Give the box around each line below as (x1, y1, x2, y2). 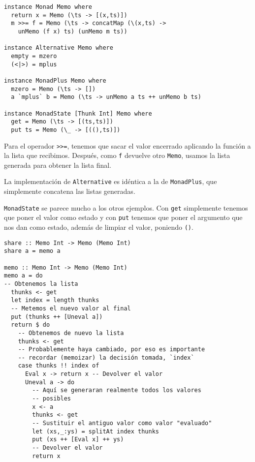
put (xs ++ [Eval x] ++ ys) (32, 436, 124, 443)
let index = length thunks (11, 297, 99, 304)
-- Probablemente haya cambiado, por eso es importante (18, 346, 205, 353)
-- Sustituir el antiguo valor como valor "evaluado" (32, 420, 212, 427)
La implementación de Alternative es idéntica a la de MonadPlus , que (4, 176, 217, 186)
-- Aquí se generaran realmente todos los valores (32, 387, 201, 394)
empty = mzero (11, 52, 57, 60)
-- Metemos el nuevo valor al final (11, 305, 131, 312)
